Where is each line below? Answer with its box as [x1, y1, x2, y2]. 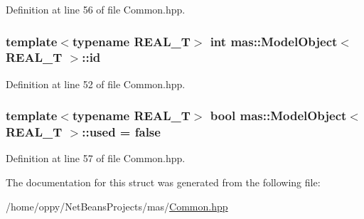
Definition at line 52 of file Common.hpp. [6, 76, 186, 91]
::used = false [82, 123, 161, 141]
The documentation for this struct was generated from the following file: [6, 175, 321, 190]
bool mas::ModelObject [210, 107, 347, 124]
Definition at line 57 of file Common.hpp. [6, 151, 186, 166]
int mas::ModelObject [210, 32, 338, 50]
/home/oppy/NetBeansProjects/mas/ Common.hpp [6, 198, 228, 213]
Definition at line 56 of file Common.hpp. [6, 2, 186, 16]
